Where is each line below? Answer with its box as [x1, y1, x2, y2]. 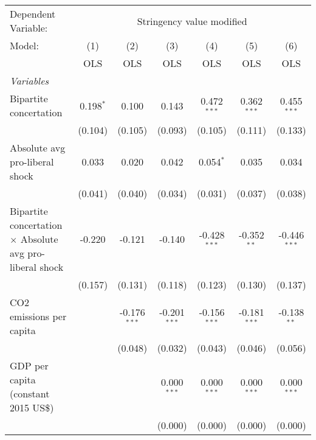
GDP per [10, 358, 49, 372]
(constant [10, 386, 50, 400]
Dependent [10, 7, 56, 21]
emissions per [10, 309, 67, 323]
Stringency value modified [137, 13, 247, 28]
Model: [10, 38, 39, 52]
